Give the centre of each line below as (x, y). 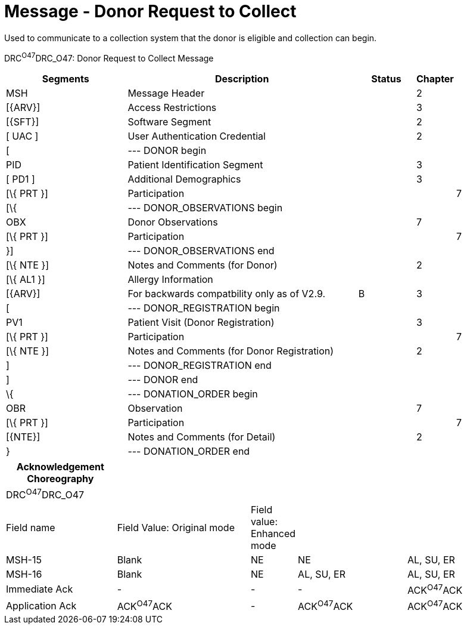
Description (242, 79)
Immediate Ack (40, 589)
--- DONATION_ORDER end (189, 451)
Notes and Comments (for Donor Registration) (231, 351)
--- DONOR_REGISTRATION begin (204, 308)
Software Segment (169, 122)
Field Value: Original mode (176, 527)
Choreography (60, 479)
